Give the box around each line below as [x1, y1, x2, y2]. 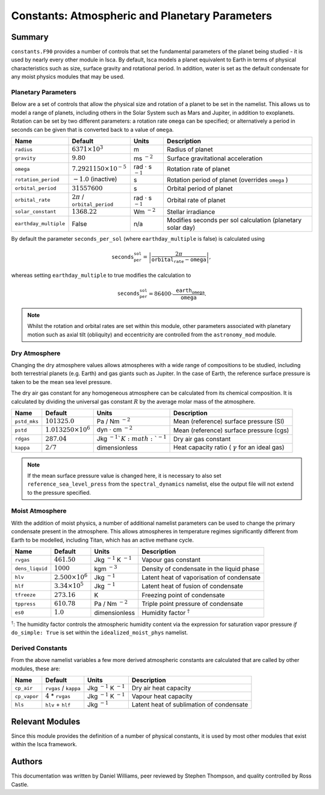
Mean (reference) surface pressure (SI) [173, 417, 285, 425]
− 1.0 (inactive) [73, 175, 117, 184]
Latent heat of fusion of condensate [141, 582, 244, 590]
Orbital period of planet [166, 184, 233, 193]
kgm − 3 [94, 563, 117, 573]
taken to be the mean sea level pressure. [11, 378, 113, 385]
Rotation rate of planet [166, 165, 231, 173]
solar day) [166, 223, 196, 232]
